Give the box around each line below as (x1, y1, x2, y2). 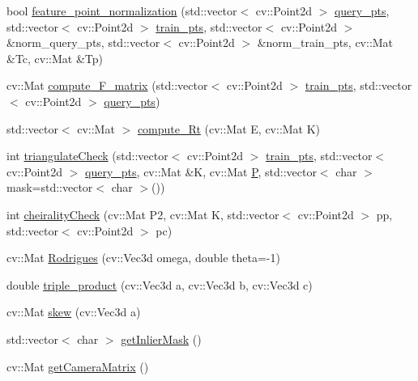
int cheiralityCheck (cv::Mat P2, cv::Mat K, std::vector (6, 205, 279, 222)
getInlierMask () (121, 330, 202, 347)
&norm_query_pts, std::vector (6, 34, 160, 51)
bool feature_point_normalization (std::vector (6, 2, 237, 19)
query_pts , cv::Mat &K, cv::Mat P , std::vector (85, 163, 317, 180)
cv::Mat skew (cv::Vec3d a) (6, 303, 141, 320)
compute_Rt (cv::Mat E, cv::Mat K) (137, 120, 321, 137)
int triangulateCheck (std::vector (6, 147, 168, 164)
